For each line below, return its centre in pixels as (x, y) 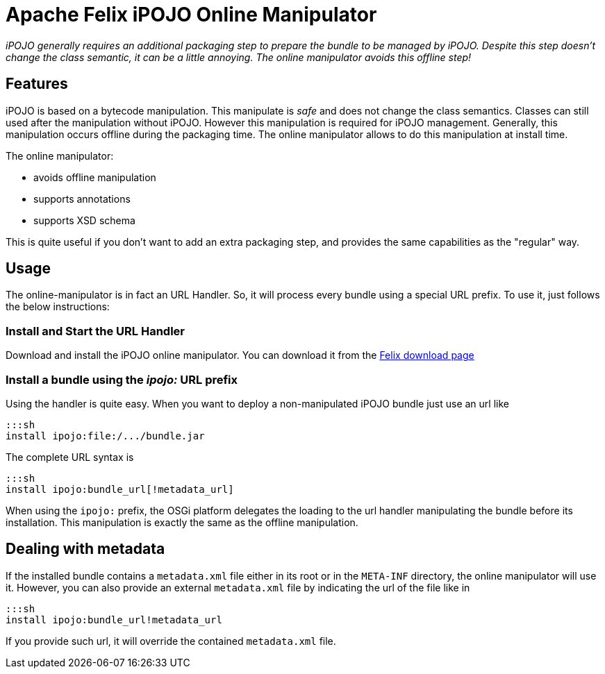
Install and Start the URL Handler (95, 331)
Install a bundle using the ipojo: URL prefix (122, 379)
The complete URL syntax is (70, 457)
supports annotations (82, 199)
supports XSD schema (84, 220)
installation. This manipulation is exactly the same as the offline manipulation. (182, 522)
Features (37, 84)
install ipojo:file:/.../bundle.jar (105, 436)
